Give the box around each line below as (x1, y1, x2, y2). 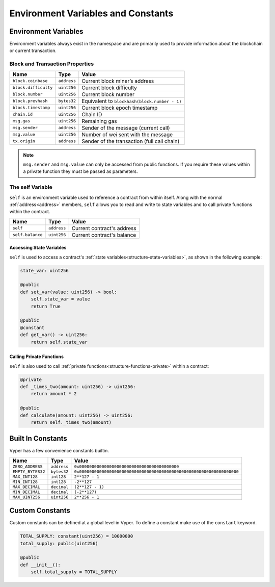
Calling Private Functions (9, 353, 64, 360)
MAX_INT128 (12, 474, 38, 479)
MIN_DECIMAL (12, 489, 40, 495)
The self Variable (9, 184, 53, 191)
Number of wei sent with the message (81, 131, 173, 138)
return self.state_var (31, 339, 88, 345)
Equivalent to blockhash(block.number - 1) (81, 97, 182, 105)
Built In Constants (9, 434, 67, 443)
